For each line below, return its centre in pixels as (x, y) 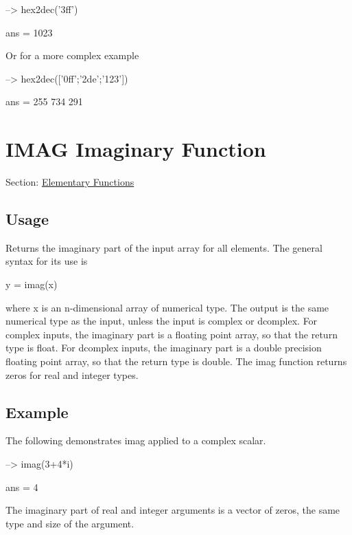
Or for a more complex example (72, 55)
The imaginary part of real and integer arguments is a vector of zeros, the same (173, 510)
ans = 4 (22, 487)
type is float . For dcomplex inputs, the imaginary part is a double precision (164, 348)
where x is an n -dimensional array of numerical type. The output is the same (167, 307)
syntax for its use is (47, 261)
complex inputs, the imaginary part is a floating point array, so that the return (172, 334)
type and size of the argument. (70, 523)
